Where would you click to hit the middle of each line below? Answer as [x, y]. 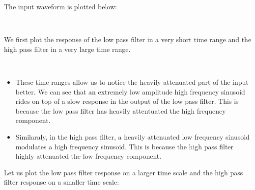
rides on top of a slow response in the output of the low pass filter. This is [127, 101]
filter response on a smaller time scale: [62, 182]
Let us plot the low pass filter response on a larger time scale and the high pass [124, 172]
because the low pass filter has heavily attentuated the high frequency [121, 110]
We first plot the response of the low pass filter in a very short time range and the [128, 39]
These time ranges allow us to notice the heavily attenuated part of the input [132, 82]
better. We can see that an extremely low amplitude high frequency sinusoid [130, 91]
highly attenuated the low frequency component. [88, 156]
